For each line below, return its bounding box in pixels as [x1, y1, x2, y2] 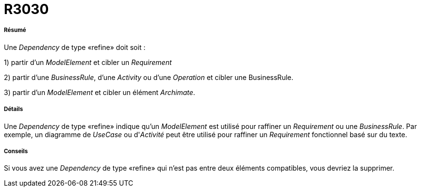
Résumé [4, 27, 26, 34]
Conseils [4, 147, 28, 155]
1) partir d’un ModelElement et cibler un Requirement [4, 58, 172, 66]
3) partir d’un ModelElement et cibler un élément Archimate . [4, 88, 195, 96]
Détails [4, 106, 23, 113]
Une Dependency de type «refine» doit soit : [4, 43, 146, 51]
